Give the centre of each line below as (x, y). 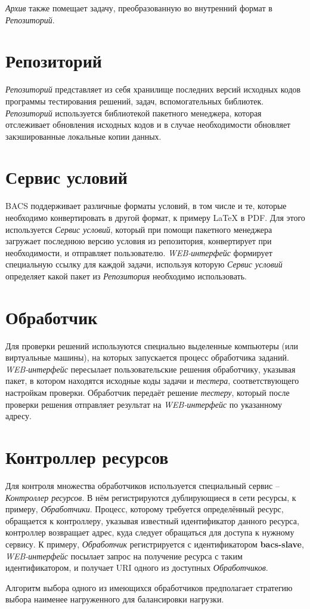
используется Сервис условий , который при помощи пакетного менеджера (139, 229)
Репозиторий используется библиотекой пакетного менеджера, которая (134, 113)
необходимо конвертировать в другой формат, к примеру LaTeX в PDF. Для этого (155, 217)
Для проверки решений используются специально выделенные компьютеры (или (152, 345)
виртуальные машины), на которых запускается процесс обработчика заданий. (147, 357)
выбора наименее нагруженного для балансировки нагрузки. (115, 599)
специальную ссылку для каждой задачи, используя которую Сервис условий (144, 264)
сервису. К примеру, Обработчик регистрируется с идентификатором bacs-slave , (155, 544)
